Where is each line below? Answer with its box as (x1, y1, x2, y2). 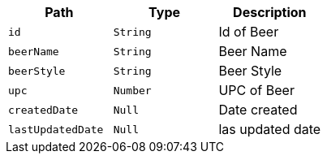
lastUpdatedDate (8, 123, 104, 136)
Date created (218, 102, 298, 118)
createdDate (8, 103, 79, 116)
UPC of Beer (218, 82, 295, 98)
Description (233, 4, 307, 20)
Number (113, 84, 152, 97)
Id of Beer (218, 24, 279, 40)
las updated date (218, 121, 321, 137)
